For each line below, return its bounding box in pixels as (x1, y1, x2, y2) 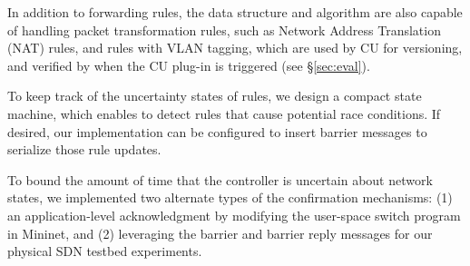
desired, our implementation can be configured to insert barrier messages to (7, 122, 427, 141)
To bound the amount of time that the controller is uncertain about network (7, 170, 433, 189)
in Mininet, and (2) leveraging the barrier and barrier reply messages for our (7, 223, 433, 242)
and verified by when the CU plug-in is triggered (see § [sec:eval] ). (7, 55, 370, 74)
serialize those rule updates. (7, 140, 162, 159)
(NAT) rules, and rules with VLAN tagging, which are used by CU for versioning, (7, 38, 463, 57)
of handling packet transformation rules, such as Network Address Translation (7, 20, 441, 39)
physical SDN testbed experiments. (7, 241, 202, 261)
